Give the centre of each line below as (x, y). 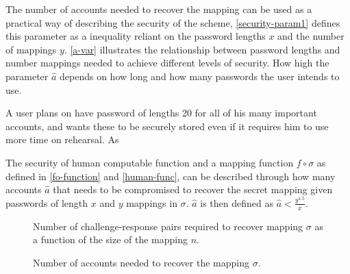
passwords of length (47, 202)
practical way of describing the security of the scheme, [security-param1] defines (173, 22)
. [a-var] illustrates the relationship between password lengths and (202, 49)
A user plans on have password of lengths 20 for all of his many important (161, 113)
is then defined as (237, 202)
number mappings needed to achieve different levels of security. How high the (167, 63)
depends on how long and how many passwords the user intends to (200, 76)
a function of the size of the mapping (111, 239)
